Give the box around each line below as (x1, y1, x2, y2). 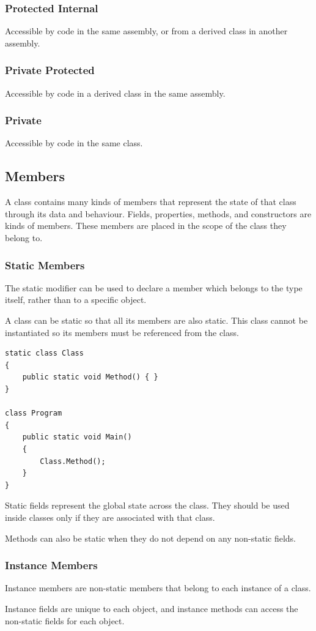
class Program (5, 409, 62, 418)
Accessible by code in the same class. (5, 136, 143, 149)
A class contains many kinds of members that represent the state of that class (5, 195, 296, 208)
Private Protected (5, 62, 95, 78)
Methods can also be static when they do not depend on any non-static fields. (5, 531, 296, 544)
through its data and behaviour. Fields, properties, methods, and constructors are (5, 207, 312, 220)
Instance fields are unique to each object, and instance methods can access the (5, 602, 298, 614)
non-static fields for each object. (5, 614, 125, 627)
